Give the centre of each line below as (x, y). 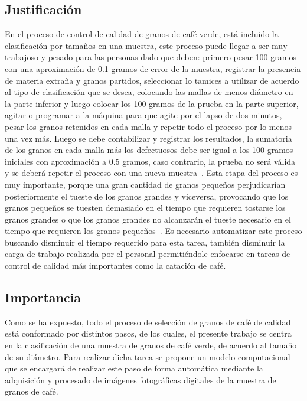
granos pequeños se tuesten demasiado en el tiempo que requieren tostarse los (145, 208)
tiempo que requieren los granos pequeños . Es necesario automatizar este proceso (153, 231)
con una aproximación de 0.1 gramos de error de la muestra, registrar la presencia (153, 68)
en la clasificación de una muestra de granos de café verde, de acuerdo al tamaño (151, 345)
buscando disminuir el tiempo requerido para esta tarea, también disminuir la (145, 242)
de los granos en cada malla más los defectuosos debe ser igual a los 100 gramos (149, 150)
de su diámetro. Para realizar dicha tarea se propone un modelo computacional (148, 356)
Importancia (43, 297)
